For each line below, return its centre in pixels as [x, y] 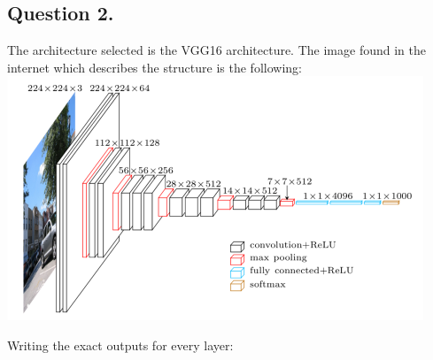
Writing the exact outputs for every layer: [120, 345]
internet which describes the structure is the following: [155, 67]
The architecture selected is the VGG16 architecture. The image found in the [216, 50]
